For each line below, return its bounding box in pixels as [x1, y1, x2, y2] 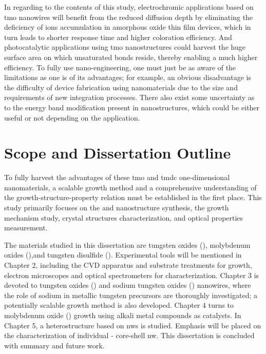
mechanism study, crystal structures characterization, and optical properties [4, 212, 243, 223]
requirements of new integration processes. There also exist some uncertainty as [4, 92, 255, 103]
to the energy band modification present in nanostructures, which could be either [4, 102, 260, 112]
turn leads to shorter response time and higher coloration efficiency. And [4, 31, 232, 42]
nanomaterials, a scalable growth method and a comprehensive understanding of [4, 182, 257, 192]
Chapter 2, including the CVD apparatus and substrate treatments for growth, [4, 260, 252, 270]
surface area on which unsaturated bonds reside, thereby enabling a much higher [4, 51, 258, 62]
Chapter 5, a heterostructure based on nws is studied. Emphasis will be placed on [4, 320, 261, 330]
